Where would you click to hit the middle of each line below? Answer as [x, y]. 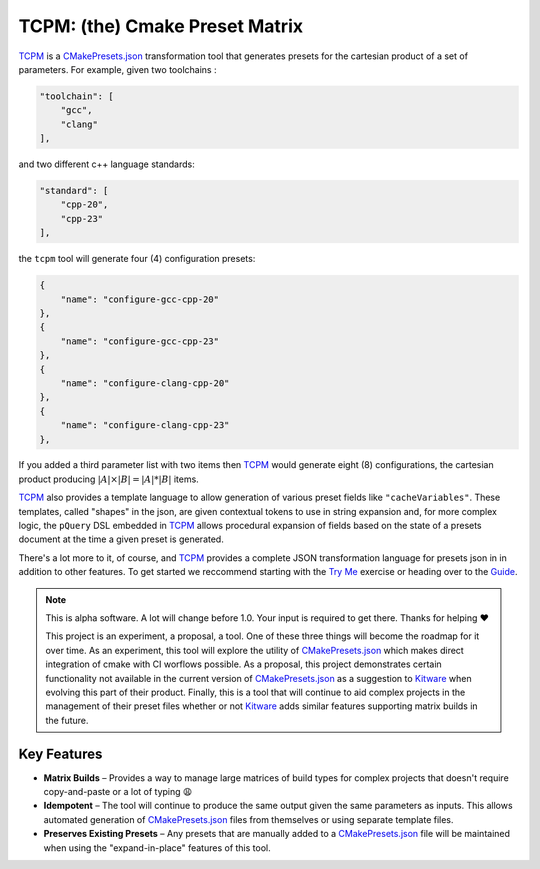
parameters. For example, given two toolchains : [117, 69]
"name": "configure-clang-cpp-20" [145, 383]
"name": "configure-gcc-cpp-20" [140, 299]
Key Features [60, 753]
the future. [67, 720]
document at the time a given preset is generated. [121, 539]
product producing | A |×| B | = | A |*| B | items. [108, 479]
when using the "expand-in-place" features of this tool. [157, 847]
